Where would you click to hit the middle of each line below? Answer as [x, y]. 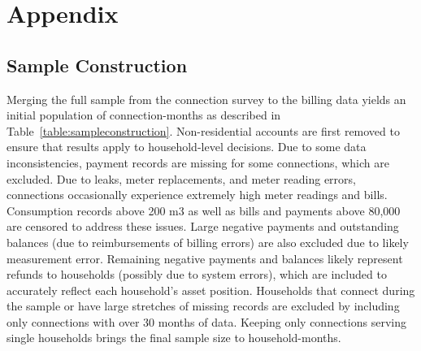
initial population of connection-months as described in [144, 115]
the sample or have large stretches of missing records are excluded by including [203, 306]
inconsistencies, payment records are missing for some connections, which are [198, 162]
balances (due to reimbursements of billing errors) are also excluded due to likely [208, 242]
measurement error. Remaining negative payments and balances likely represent [205, 258]
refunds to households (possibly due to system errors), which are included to [197, 274]
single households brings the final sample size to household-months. [174, 338]
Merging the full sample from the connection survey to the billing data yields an [206, 99]
